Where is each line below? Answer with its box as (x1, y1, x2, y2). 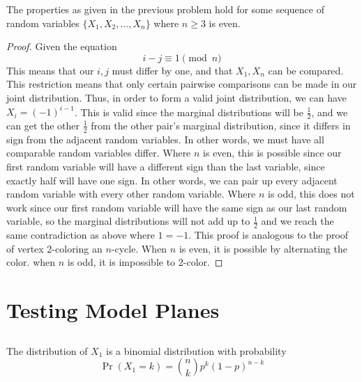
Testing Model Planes (6, 296, 220, 324)
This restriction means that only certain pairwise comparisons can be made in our (6, 77, 357, 91)
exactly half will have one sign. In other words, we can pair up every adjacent (6, 173, 338, 187)
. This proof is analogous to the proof (188, 228, 349, 242)
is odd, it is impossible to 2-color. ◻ (67, 255, 223, 269)
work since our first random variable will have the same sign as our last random (6, 200, 347, 214)
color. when (6, 255, 56, 269)
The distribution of (6, 343, 88, 358)
